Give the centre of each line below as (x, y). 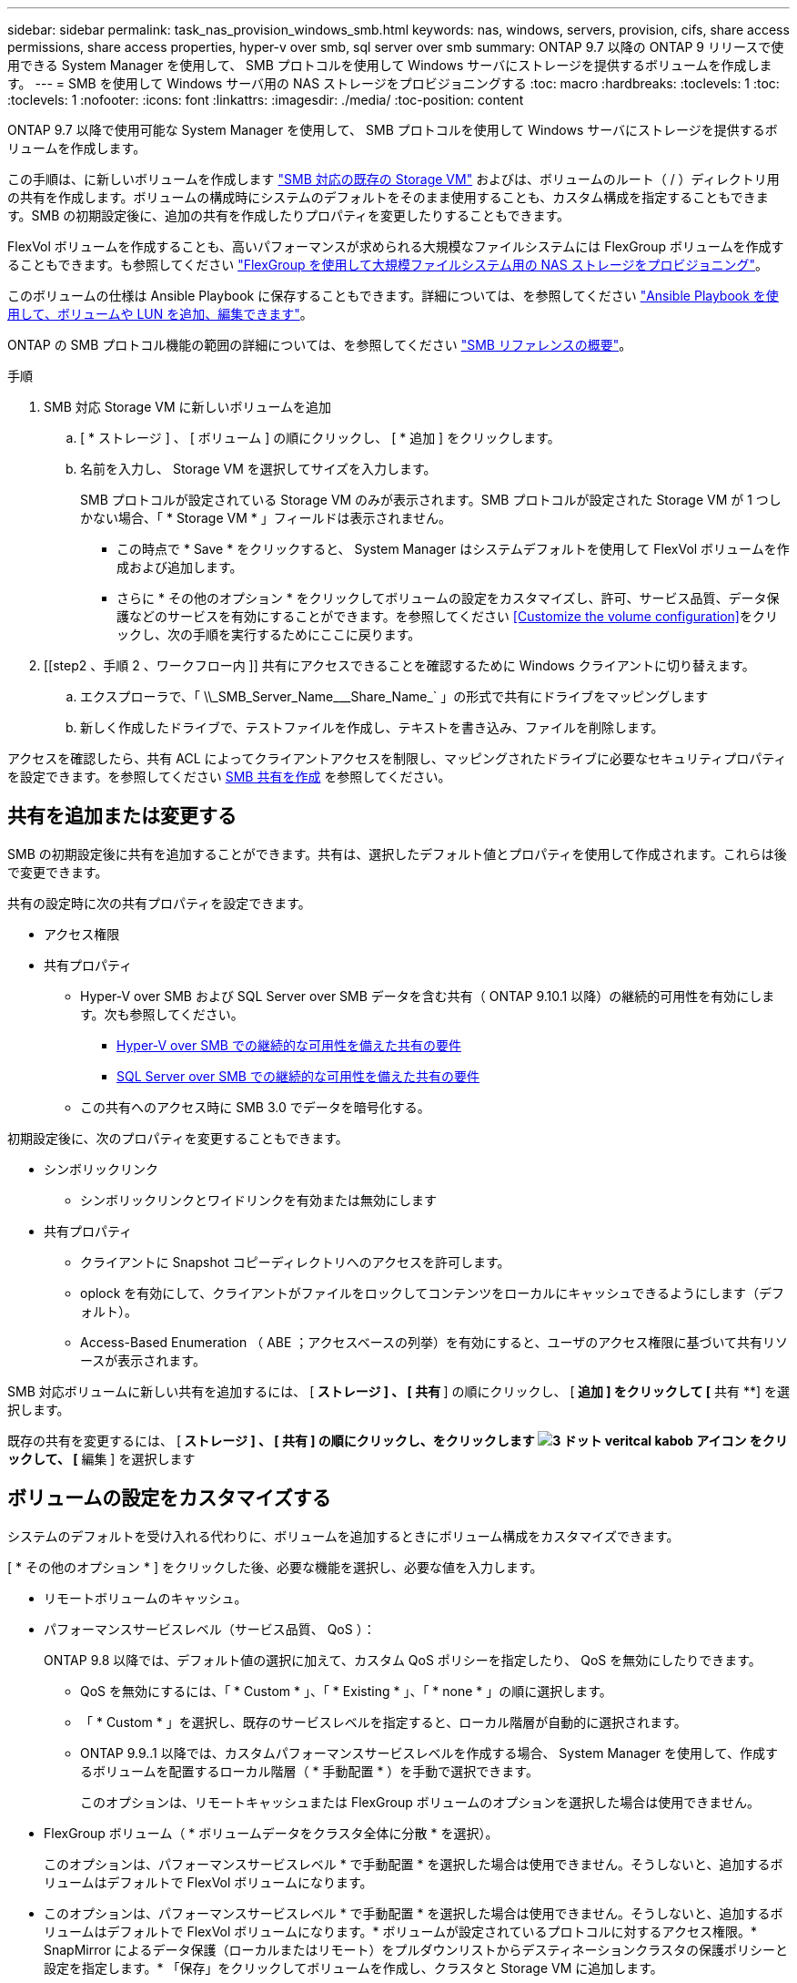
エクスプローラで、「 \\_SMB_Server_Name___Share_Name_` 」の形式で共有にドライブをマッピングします (394, 696)
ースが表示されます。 (143, 1360)
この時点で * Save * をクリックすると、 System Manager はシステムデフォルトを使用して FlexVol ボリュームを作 (453, 549)
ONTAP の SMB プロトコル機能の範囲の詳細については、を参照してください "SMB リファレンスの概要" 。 (320, 345)
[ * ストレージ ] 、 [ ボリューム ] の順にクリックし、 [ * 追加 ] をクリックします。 (320, 438)
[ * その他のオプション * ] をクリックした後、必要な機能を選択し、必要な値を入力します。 (275, 1567)
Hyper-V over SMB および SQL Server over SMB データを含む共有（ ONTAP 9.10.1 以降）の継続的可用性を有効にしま (428, 996)
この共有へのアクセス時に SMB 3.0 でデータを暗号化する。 (255, 1107)
